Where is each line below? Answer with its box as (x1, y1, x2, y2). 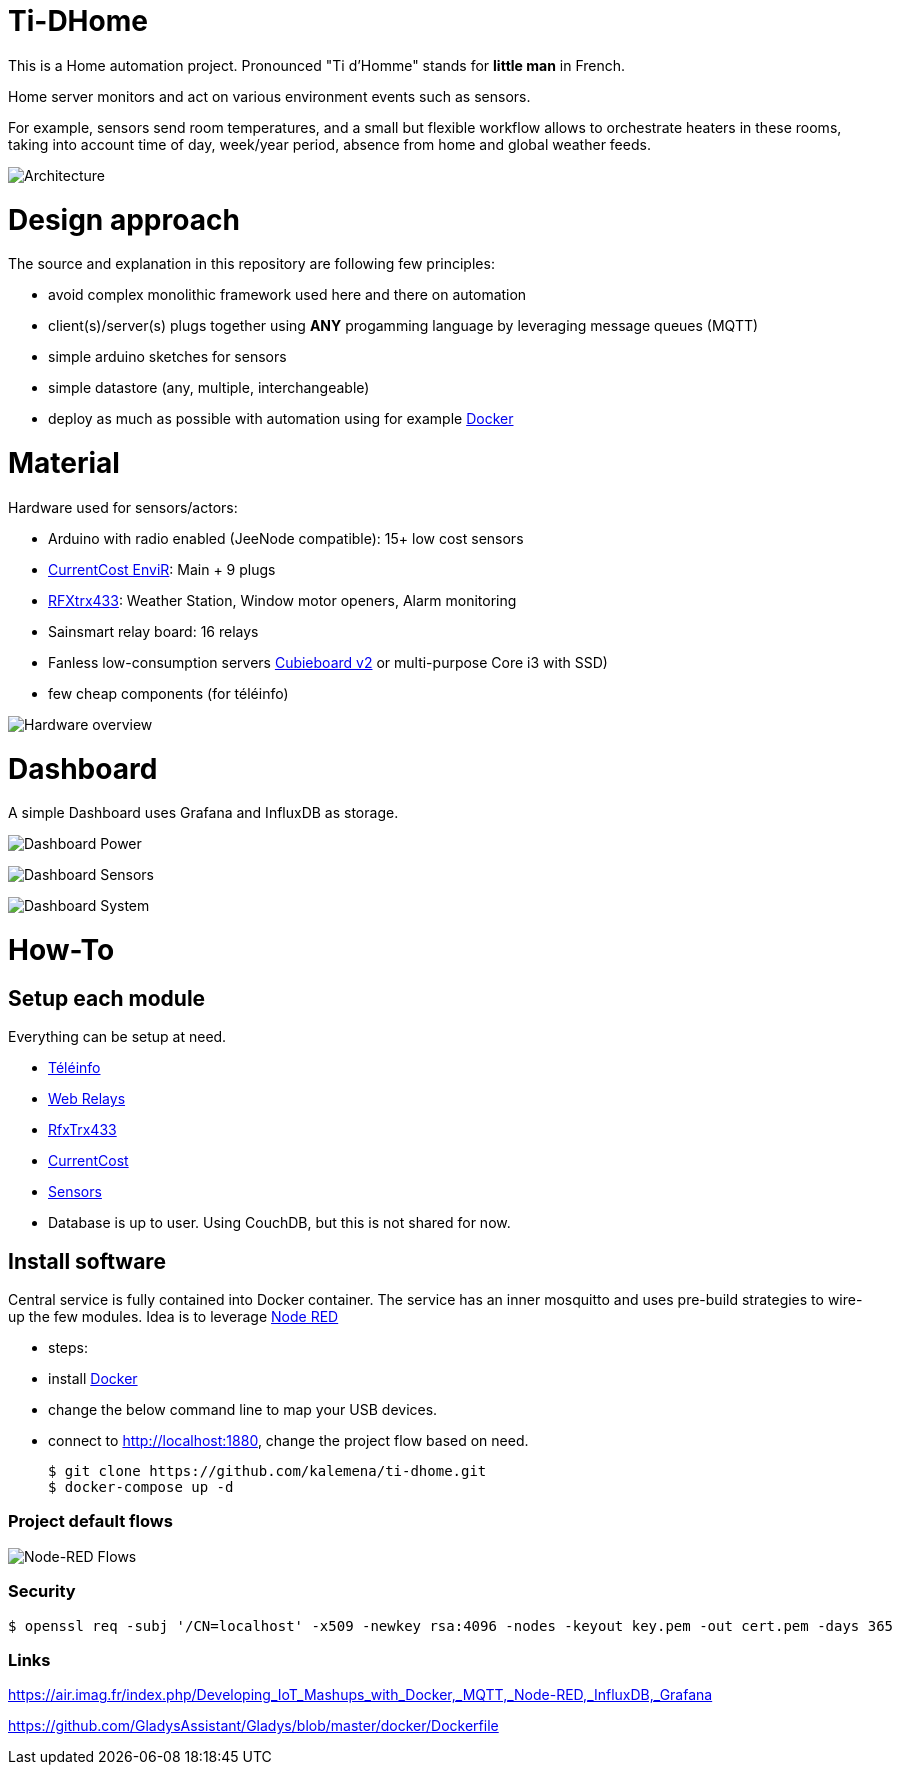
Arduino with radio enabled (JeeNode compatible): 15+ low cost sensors (48, 529, 524, 547)
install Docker (48, 1370, 138, 1388)
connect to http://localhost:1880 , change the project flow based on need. (48, 1432, 529, 1450)
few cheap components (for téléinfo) (48, 684, 289, 702)
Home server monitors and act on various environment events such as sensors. (8, 87, 531, 105)
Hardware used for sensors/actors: (8, 498, 238, 516)
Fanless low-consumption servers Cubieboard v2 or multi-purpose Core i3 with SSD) (48, 653, 608, 671)
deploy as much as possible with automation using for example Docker (48, 410, 514, 428)
